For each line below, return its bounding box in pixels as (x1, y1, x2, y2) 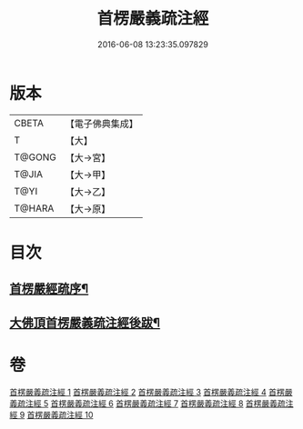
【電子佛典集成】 (65, 117, 138, 130)
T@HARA (14, 202, 55, 214)
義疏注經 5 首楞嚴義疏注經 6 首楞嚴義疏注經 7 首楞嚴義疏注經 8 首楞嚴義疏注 (9, 397, 294, 409)
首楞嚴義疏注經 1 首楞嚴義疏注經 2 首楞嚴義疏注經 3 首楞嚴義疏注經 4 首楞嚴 (9, 386, 293, 397)
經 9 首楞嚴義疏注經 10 (9, 409, 94, 420)
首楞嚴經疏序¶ (9, 281, 89, 296)
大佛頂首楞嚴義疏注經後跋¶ (9, 314, 161, 330)
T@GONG (14, 151, 56, 164)
